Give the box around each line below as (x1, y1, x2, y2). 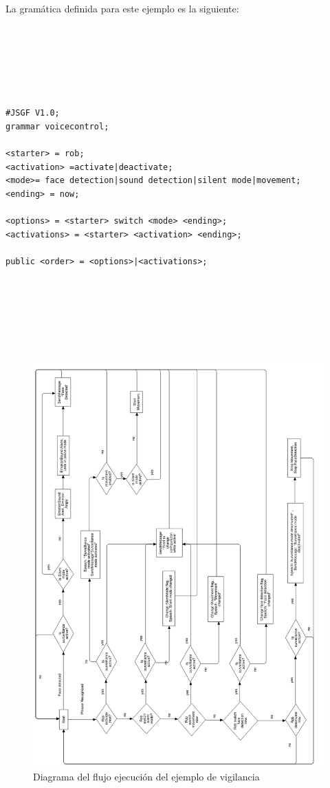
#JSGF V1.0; (5, 108, 60, 118)
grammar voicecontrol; (5, 121, 109, 131)
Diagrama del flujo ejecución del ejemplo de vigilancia (33, 769, 260, 783)
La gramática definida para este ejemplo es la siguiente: (5, 1, 239, 15)
